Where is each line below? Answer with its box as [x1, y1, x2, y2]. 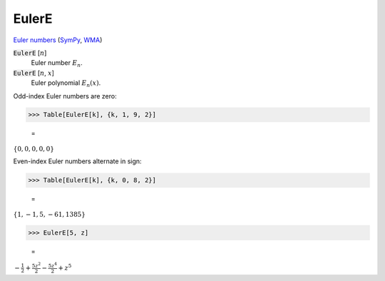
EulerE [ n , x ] [13, 68, 55, 77]
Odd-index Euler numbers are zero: [13, 91, 117, 100]
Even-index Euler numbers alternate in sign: [13, 157, 142, 165]
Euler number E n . [31, 58, 83, 69]
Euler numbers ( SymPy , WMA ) [13, 36, 103, 44]
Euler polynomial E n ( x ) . [31, 78, 101, 88]
